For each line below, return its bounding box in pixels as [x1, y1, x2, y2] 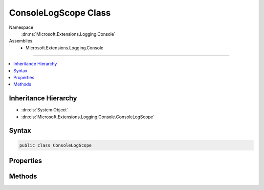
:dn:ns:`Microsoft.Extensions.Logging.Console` [21, 31, 116, 37]
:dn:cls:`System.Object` [21, 107, 68, 113]
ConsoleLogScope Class [9, 7, 111, 18]
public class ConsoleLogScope [19, 142, 92, 148]
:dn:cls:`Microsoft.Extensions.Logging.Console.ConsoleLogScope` [21, 114, 155, 120]
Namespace [9, 24, 34, 30]
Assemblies [9, 38, 33, 44]
